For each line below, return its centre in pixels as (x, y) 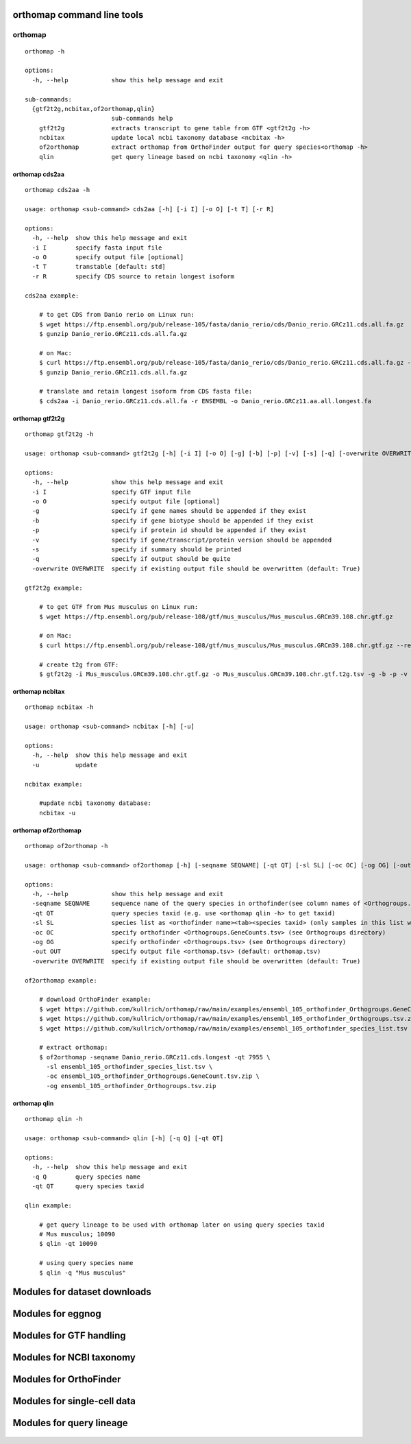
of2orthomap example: (61, 980)
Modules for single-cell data (74, 1401)
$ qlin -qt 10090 (68, 1244)
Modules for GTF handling (69, 1336)
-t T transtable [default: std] (99, 267)
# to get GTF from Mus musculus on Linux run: (119, 607)
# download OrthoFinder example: (95, 1000)
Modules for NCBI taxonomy (74, 1358)
